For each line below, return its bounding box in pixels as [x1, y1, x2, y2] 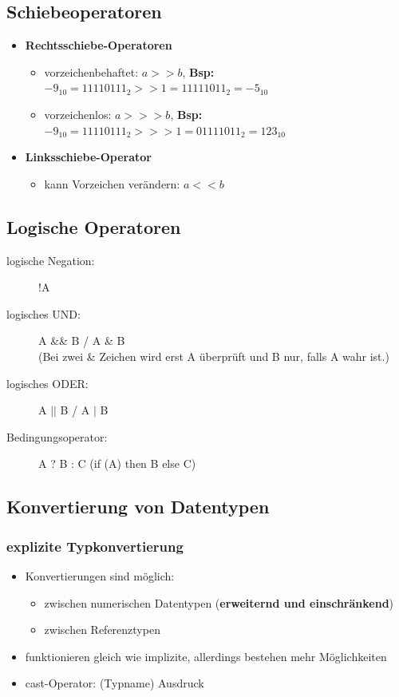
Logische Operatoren [6, 214, 181, 239]
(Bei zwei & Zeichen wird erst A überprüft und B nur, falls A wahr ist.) [38, 347, 389, 364]
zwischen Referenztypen [44, 621, 160, 638]
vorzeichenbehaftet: [44, 63, 139, 80]
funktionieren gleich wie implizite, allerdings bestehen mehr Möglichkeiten [25, 647, 387, 664]
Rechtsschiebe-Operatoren [25, 37, 172, 53]
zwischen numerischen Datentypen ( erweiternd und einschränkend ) [44, 594, 394, 611]
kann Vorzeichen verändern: [44, 175, 180, 192]
